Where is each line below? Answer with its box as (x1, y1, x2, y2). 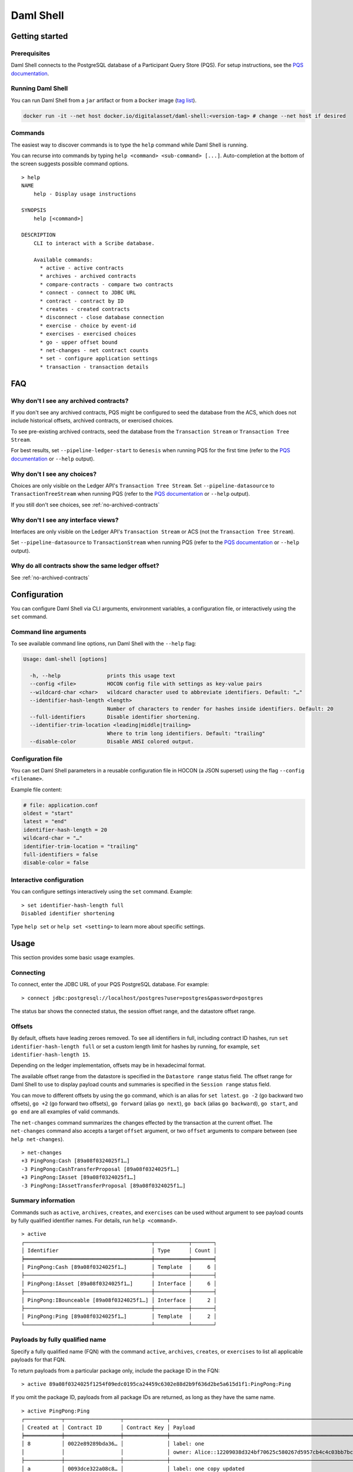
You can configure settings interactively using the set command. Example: (11, 888, 193, 895)
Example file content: (11, 786, 62, 793)
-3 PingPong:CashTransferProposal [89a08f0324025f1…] (21, 1166, 179, 1172)
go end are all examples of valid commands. (11, 1108, 120, 1115)
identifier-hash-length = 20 (23, 826, 108, 833)
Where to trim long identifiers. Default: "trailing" (106, 730, 266, 737)
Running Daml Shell (11, 84, 68, 92)
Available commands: (33, 256, 93, 263)
